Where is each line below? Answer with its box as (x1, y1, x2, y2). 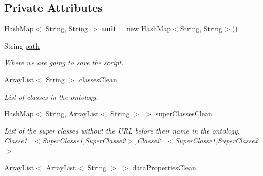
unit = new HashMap (102, 23, 171, 34)
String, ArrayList (45, 108, 99, 119)
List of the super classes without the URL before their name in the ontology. (4, 125, 240, 136)
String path (4, 40, 40, 51)
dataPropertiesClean (132, 162, 196, 172)
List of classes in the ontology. (4, 91, 98, 102)
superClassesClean (155, 108, 212, 119)
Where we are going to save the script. (4, 57, 124, 68)
